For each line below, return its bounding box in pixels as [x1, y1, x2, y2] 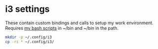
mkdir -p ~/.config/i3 [5, 35, 52, 40]
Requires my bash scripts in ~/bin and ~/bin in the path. [5, 25, 119, 31]
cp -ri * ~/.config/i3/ [5, 39, 54, 44]
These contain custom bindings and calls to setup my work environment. [5, 20, 154, 26]
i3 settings [5, 3, 50, 15]
